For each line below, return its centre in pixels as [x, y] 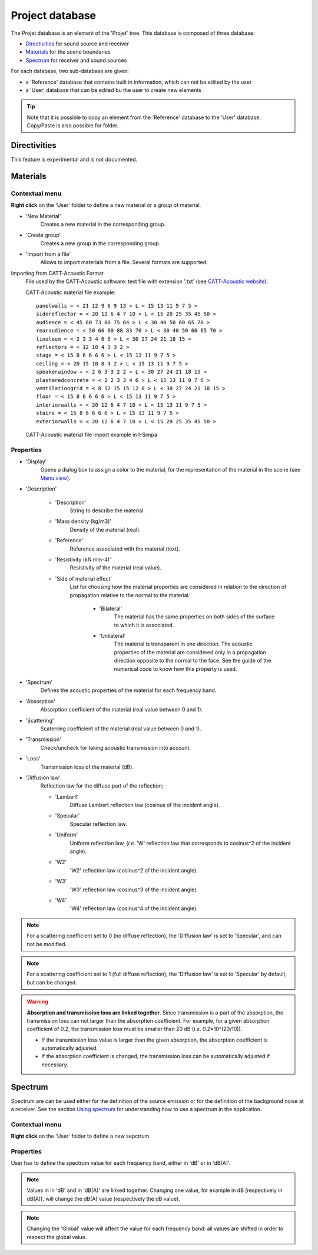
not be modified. [47, 944]
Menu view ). [55, 478]
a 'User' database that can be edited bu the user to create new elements [113, 90]
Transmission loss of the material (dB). [87, 767]
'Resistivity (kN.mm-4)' [83, 559]
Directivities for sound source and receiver [77, 44]
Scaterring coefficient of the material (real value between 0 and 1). [121, 729]
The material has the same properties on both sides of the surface [194, 617]
